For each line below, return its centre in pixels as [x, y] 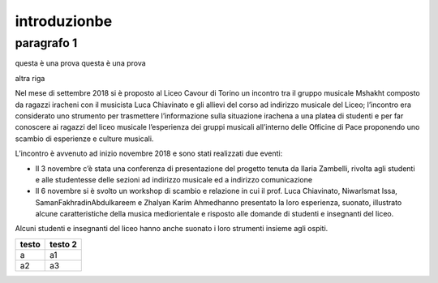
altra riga [30, 78]
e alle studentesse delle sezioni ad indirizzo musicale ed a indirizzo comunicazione [174, 179]
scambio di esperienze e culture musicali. [84, 139]
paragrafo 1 [46, 43]
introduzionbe [64, 21]
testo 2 [63, 244]
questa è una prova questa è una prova [80, 63]
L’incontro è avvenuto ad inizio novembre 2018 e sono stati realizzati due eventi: [149, 153]
